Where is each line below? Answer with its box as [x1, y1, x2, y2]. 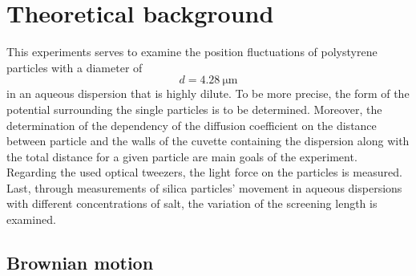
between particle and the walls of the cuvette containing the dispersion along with [6, 132, 410, 149]
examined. [6, 211, 56, 228]
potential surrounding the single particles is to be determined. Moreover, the [6, 100, 382, 117]
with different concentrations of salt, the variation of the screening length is [6, 195, 378, 212]
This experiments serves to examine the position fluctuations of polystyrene [6, 43, 378, 60]
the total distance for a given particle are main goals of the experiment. [6, 148, 357, 164]
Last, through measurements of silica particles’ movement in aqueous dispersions [6, 179, 402, 196]
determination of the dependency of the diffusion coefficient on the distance [6, 116, 377, 133]
